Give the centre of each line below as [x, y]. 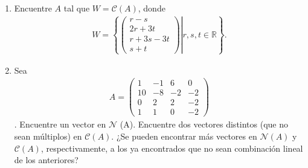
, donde [152, 8]
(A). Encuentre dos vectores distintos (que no [204, 124]
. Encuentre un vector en [60, 124]
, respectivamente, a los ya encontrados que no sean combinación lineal [172, 148]
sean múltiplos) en [48, 136]
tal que [77, 8]
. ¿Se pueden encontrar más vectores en [184, 136]
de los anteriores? [46, 160]
